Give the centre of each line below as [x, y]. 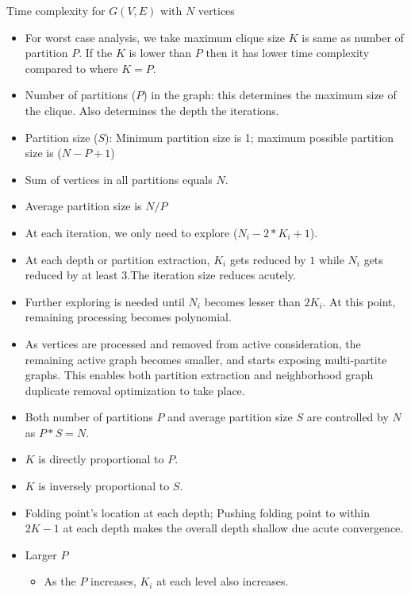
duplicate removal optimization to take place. [135, 390]
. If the [96, 53]
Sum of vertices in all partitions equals [119, 179]
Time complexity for [56, 10]
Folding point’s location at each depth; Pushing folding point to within [198, 512]
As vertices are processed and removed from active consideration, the [193, 343]
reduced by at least [71, 275]
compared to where [71, 68]
